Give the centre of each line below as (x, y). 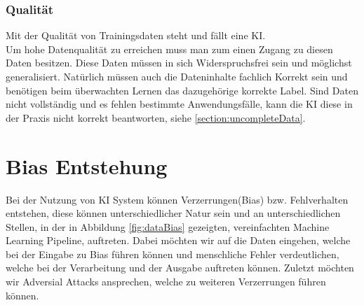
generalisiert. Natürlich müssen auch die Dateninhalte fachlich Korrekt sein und (177, 76)
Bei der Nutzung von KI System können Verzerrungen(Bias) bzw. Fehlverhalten (177, 199)
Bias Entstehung (87, 165)
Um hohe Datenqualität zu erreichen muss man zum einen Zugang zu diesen (169, 49)
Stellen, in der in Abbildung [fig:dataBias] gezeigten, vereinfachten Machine (168, 226)
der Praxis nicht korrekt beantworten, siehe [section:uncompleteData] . (156, 117)
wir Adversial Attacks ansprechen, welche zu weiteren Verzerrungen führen (166, 282)
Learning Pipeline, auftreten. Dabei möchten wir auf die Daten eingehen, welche (178, 240)
